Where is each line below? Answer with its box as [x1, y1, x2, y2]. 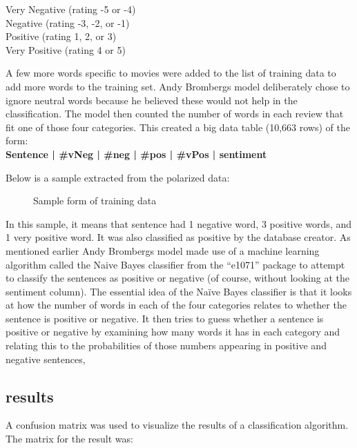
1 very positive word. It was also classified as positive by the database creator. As [6, 230, 351, 244]
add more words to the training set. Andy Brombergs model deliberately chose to [6, 79, 350, 93]
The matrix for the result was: [6, 431, 133, 446]
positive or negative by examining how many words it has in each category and [6, 324, 340, 339]
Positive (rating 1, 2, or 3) [6, 29, 117, 43]
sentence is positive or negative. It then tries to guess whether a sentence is [6, 311, 324, 325]
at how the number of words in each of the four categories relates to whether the [6, 298, 347, 312]
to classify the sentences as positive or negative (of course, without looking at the [6, 271, 349, 285]
